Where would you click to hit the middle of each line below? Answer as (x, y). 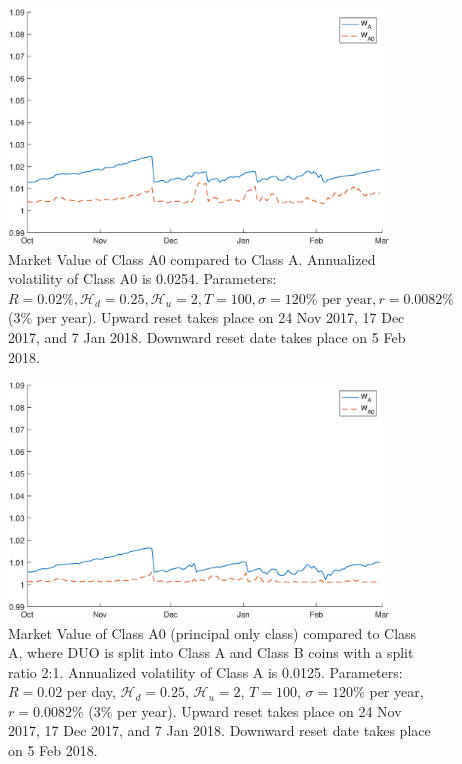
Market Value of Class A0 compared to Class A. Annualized (192, 258)
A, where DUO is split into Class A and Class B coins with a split (211, 652)
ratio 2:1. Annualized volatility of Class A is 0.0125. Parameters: (205, 671)
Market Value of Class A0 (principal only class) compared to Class (212, 632)
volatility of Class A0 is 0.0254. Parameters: (142, 278)
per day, (91, 691)
